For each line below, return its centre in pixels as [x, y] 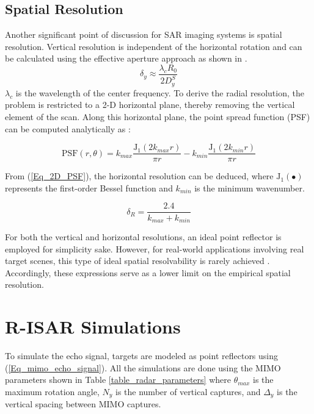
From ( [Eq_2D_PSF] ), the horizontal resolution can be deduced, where [139, 176]
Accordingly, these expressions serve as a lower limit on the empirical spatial [148, 272]
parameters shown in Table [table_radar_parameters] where [118, 380]
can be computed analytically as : [68, 128]
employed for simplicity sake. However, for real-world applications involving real [155, 248]
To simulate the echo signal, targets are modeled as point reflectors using [142, 356]
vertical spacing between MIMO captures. [83, 404]
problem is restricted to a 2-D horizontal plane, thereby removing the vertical [150, 105]
